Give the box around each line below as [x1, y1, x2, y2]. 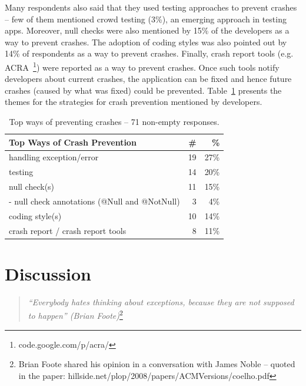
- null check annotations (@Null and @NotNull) [9, 194, 180, 207]
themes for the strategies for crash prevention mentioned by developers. [5, 95, 262, 108]
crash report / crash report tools [9, 224, 127, 236]
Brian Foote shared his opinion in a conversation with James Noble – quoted [18, 358, 295, 370]
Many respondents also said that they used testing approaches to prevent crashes [5, 1, 297, 13]
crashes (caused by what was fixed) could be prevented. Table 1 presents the [5, 84, 282, 96]
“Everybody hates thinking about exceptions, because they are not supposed [28, 295, 294, 308]
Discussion [5, 261, 91, 285]
